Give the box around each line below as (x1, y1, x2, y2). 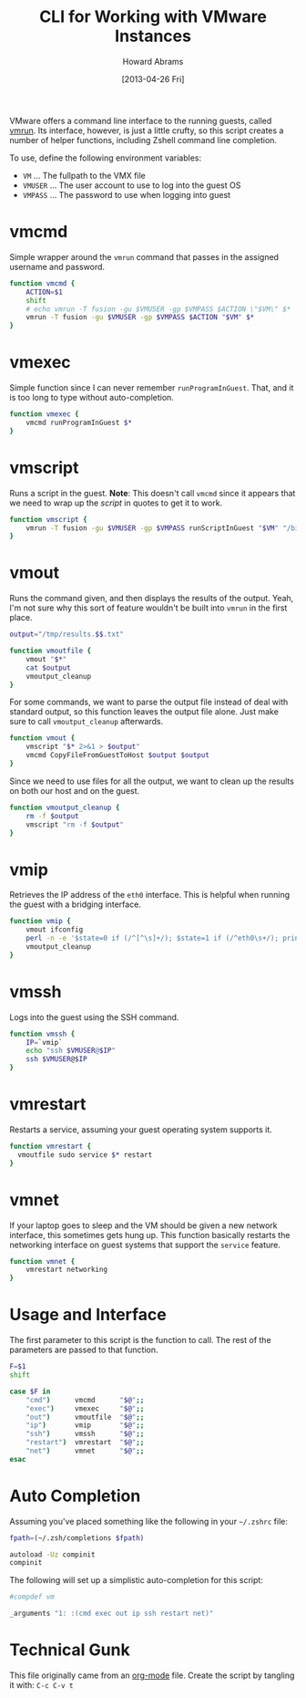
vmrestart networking (25, 1266, 107, 1275)
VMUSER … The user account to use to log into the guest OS (22, 180, 241, 191)
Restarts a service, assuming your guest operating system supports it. (9, 1124, 273, 1135)
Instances (115, 26, 191, 47)
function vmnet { (9, 1256, 76, 1266)
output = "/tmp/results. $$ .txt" (9, 630, 125, 640)
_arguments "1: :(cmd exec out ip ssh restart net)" (9, 1609, 214, 1619)
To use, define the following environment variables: (9, 152, 202, 163)
